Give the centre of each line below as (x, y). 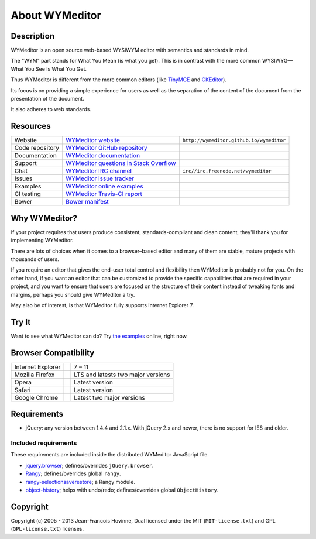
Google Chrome (36, 397)
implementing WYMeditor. (42, 241)
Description (33, 36)
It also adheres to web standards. (51, 109)
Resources (31, 126)
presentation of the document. (47, 99)
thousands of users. (35, 259)
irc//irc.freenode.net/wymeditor (227, 171)
